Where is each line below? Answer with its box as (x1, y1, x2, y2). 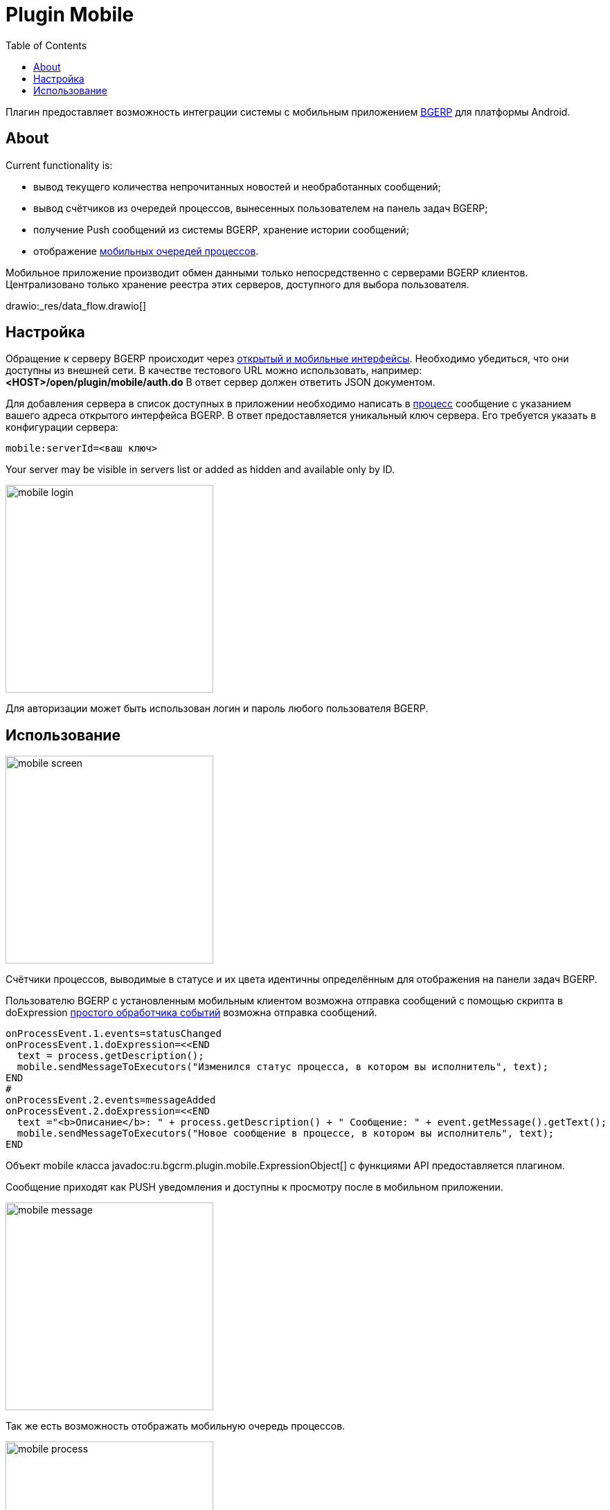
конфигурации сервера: (6, 421, 118, 434)
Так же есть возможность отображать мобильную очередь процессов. (6, 1420, 346, 1432)
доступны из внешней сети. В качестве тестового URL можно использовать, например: (6, 364, 422, 377)
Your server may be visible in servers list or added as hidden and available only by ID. (6, 463, 395, 476)
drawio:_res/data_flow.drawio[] (6, 299, 147, 312)
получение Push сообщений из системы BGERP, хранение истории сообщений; (33, 223, 409, 236)
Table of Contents (6, 39, 87, 51)
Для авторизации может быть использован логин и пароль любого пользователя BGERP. (6, 702, 429, 715)
